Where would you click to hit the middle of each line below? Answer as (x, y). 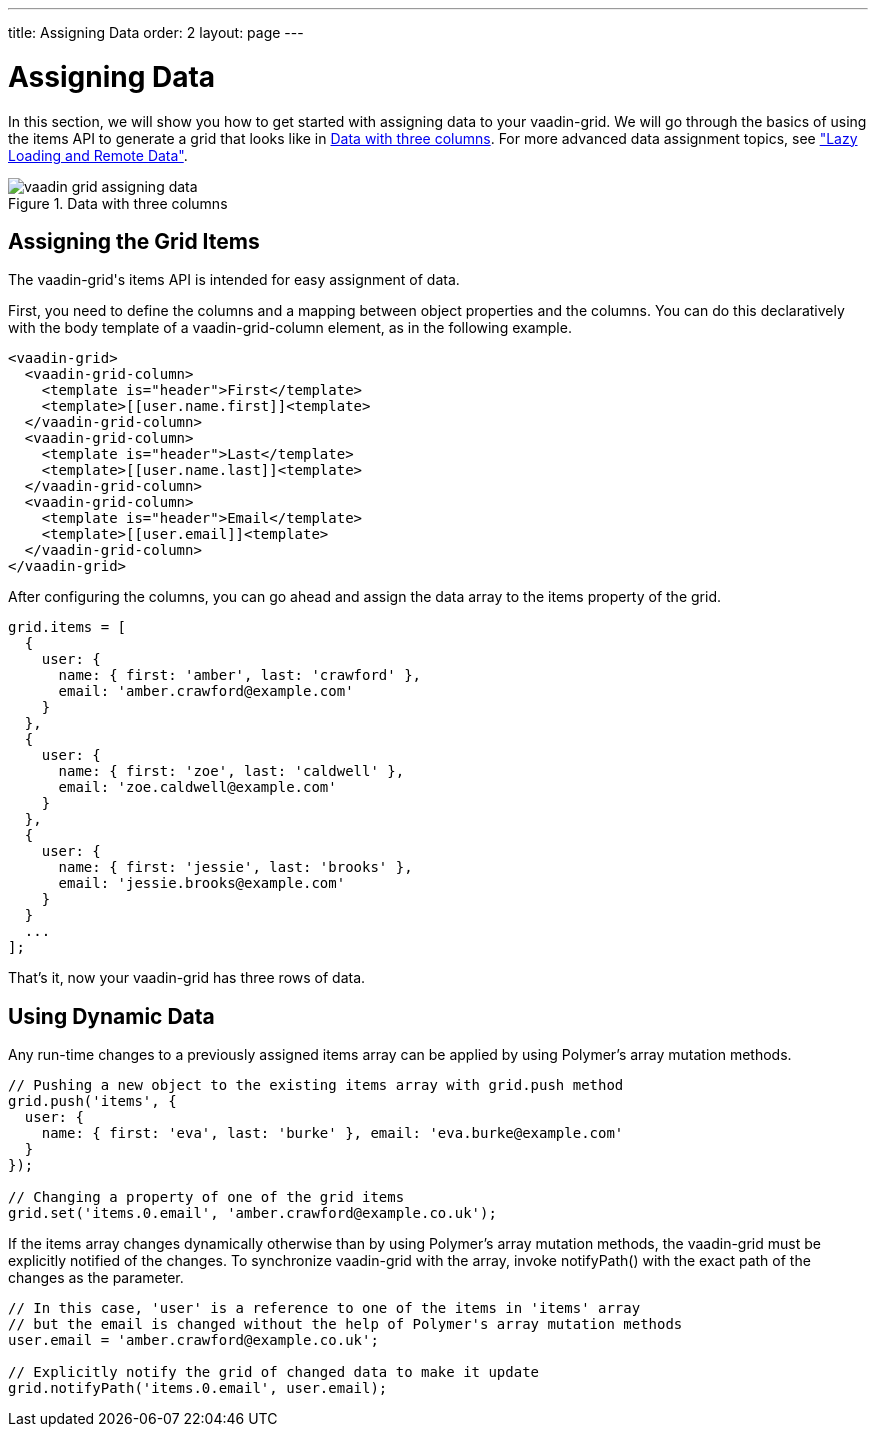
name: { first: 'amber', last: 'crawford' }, (240, 675)
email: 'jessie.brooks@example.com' (202, 883)
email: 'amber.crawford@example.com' (206, 691)
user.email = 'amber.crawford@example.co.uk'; (193, 1340)
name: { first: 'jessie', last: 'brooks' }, (235, 867)
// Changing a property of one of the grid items (206, 1197)
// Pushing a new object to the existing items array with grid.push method (316, 1085)
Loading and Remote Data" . (98, 155)
